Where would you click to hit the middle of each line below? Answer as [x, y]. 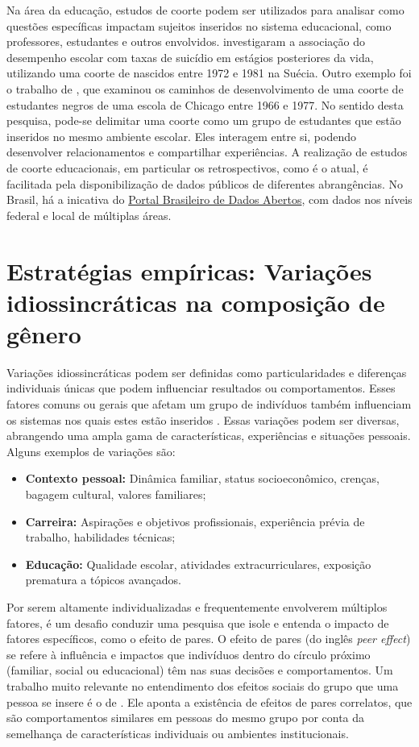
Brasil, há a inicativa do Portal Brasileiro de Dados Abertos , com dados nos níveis [209, 199]
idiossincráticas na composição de [196, 302]
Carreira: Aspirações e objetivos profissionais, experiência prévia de [195, 521]
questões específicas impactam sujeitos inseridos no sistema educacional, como [199, 25]
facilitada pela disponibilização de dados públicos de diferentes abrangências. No [205, 183]
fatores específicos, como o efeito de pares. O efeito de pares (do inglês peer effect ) [209, 639]
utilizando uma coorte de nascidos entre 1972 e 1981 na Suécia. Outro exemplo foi [209, 73]
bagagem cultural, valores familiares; [116, 494]
